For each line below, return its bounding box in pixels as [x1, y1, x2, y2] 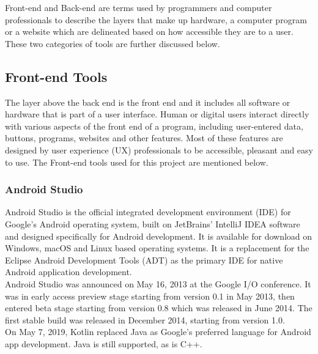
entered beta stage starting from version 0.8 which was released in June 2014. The [5, 301, 312, 314]
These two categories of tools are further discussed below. [5, 37, 220, 50]
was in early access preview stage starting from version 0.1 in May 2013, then [5, 289, 295, 302]
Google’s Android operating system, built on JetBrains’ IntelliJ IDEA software [5, 217, 300, 230]
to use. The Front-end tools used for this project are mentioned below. [5, 155, 268, 168]
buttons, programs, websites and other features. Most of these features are [5, 131, 283, 144]
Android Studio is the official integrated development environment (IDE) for [5, 205, 291, 218]
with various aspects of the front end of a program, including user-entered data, [5, 119, 303, 132]
